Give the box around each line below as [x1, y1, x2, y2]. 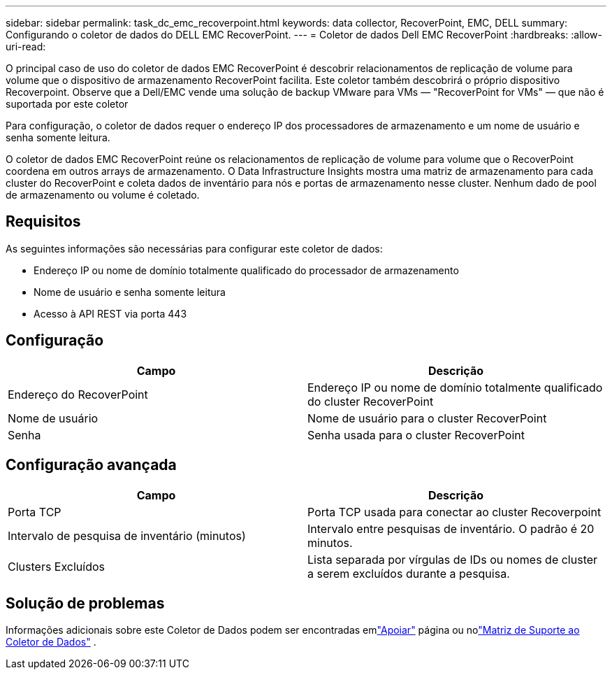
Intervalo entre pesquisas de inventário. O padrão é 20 [307, 521, 595, 536]
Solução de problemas [6, 594, 165, 612]
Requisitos [6, 213, 81, 231]
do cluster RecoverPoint [307, 394, 434, 408]
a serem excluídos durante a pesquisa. [307, 566, 510, 581]
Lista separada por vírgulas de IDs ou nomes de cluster [307, 552, 598, 567]
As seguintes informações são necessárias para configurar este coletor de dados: [6, 242, 383, 255]
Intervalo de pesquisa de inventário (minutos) [8, 528, 246, 543]
